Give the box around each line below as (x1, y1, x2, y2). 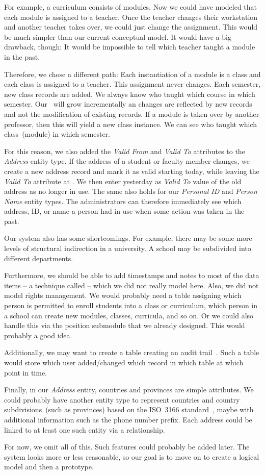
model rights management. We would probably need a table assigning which (4, 290, 242, 301)
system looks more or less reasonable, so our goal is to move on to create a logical (4, 451, 259, 462)
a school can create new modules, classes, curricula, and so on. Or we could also (4, 310, 254, 320)
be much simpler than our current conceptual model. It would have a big (4, 31, 231, 42)
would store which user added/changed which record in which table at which (4, 357, 244, 367)
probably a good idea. (4, 330, 72, 340)
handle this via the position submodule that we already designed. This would (4, 320, 245, 331)
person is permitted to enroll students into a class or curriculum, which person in (4, 300, 258, 311)
